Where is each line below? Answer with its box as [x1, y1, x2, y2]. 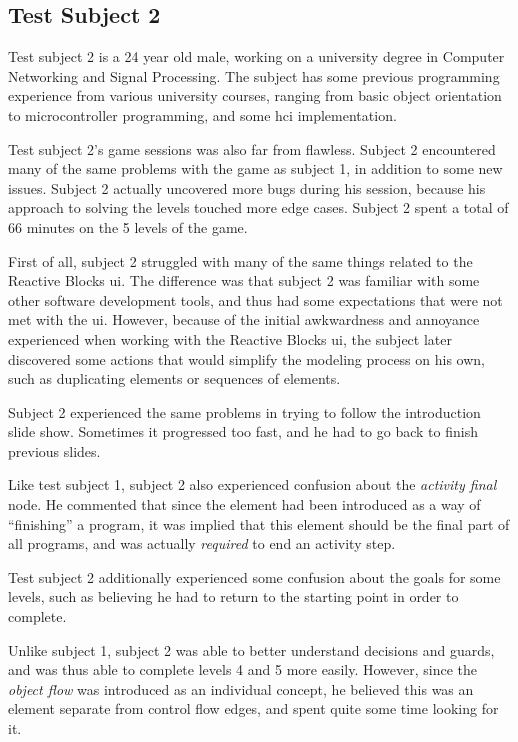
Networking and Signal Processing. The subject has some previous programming [8, 65, 500, 86]
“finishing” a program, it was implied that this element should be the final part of [8, 513, 510, 534]
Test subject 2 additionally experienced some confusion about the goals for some [8, 566, 501, 587]
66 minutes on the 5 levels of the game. [8, 216, 248, 237]
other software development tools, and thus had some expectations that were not [8, 289, 503, 310]
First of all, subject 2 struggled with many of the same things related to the [8, 250, 473, 271]
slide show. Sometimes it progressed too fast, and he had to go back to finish [8, 421, 478, 442]
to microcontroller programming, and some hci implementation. [8, 104, 397, 125]
